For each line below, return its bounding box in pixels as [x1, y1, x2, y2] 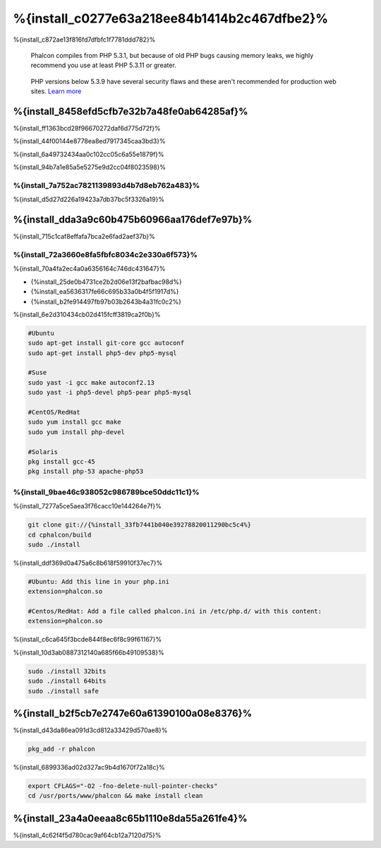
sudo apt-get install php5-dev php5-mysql [28, 349, 177, 357]
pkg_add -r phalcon [28, 745, 95, 753]
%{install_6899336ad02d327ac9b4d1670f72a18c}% [13, 763, 165, 772]
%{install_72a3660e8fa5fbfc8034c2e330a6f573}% [13, 250, 198, 259]
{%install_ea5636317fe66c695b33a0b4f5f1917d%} [30, 287, 179, 296]
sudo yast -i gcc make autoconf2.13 [28, 378, 155, 386]
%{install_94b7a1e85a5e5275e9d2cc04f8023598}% [13, 163, 166, 172]
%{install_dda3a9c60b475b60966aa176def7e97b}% [13, 214, 253, 226]
